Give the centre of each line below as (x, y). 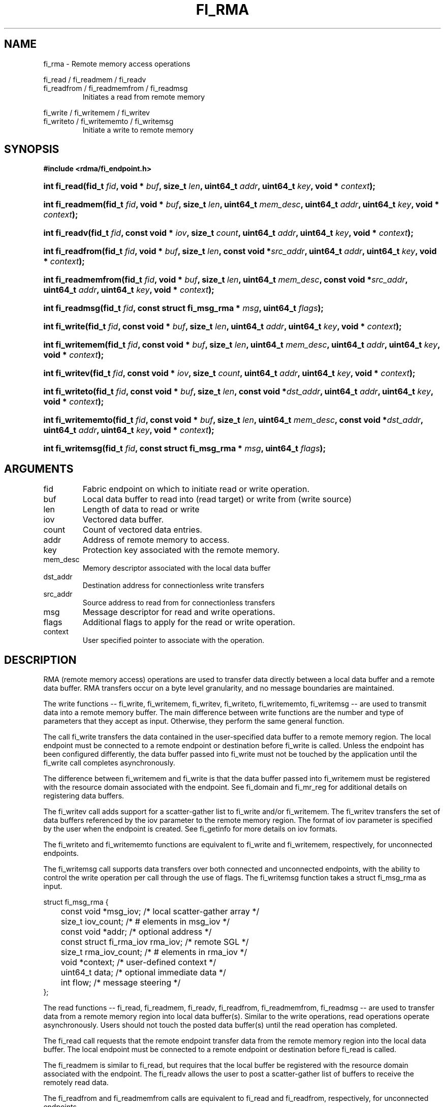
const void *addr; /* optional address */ (136, 932)
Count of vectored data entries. (142, 530)
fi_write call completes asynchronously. (109, 763)
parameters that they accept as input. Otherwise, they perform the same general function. (194, 721)
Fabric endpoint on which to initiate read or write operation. (196, 489)
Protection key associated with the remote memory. (181, 550)
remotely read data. (76, 1083)
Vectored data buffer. (123, 520)
